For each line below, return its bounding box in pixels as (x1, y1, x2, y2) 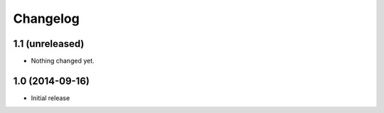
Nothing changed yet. (31, 57, 95, 65)
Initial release (31, 93, 70, 102)
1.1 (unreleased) (13, 38, 85, 50)
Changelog (13, 11, 80, 26)
